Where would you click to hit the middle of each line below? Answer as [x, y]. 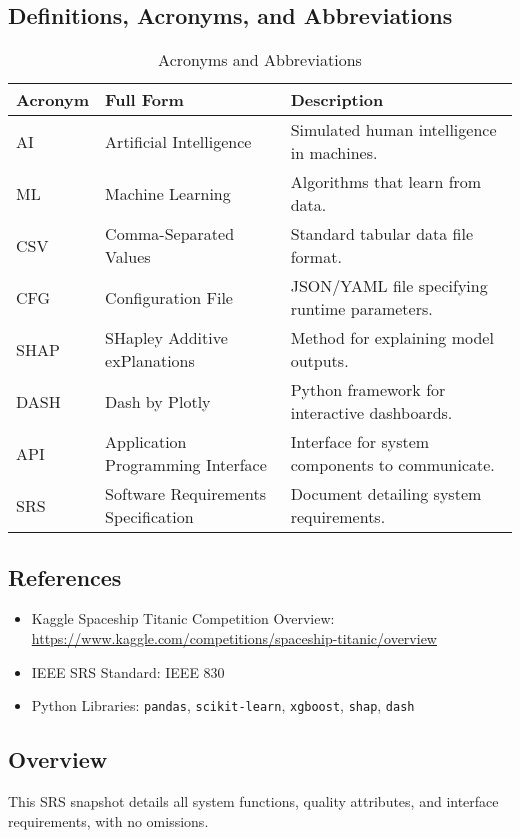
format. [316, 257]
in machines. [334, 153]
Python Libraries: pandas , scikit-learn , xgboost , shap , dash [223, 705]
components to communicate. [392, 465]
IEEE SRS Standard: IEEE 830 [128, 671]
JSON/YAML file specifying [389, 286]
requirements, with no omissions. [108, 820]
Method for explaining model [392, 338]
